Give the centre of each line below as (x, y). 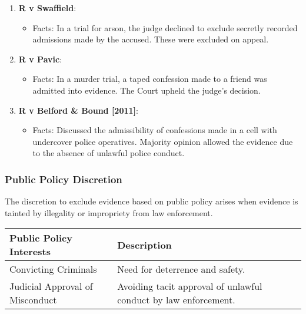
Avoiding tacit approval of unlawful (190, 286)
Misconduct (33, 300)
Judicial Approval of (51, 286)
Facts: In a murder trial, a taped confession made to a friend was (150, 79)
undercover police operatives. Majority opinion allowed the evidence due (163, 141)
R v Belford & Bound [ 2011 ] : (78, 110)
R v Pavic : (40, 59)
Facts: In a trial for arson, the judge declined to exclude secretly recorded (165, 27)
